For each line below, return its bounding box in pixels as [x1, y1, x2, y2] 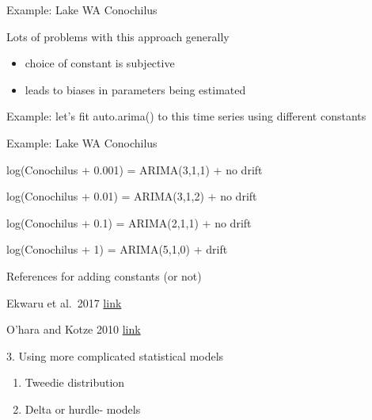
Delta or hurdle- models [25, 400, 141, 417]
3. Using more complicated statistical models [6, 347, 224, 364]
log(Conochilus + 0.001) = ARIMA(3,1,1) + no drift [6, 161, 263, 178]
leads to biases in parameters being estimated [25, 81, 246, 97]
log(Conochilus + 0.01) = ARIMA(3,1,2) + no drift [6, 188, 257, 204]
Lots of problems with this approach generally [6, 28, 230, 44]
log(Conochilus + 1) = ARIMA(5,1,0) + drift [6, 241, 228, 258]
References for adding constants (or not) [6, 267, 202, 284]
